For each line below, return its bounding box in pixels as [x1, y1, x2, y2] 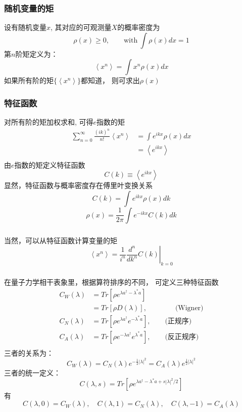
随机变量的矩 [4, 2, 54, 14]
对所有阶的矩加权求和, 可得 [4, 117, 93, 127]
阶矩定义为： [15, 48, 58, 59]
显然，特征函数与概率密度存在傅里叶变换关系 [4, 180, 153, 191]
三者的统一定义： [4, 367, 61, 378]
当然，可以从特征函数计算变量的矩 [4, 235, 117, 245]
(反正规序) [165, 333, 199, 341]
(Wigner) [175, 304, 204, 312]
